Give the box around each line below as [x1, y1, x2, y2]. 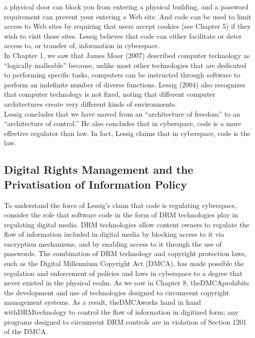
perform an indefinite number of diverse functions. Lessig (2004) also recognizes [4, 79, 246, 89]
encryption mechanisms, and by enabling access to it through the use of [4, 238, 222, 249]
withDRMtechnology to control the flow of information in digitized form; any [4, 307, 239, 317]
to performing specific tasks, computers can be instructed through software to [4, 69, 240, 80]
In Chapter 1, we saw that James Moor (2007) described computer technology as [4, 50, 250, 60]
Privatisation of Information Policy [4, 176, 188, 192]
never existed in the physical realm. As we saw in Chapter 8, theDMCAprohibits [4, 277, 250, 288]
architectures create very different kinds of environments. [4, 98, 177, 109]
